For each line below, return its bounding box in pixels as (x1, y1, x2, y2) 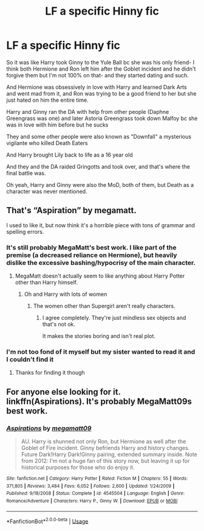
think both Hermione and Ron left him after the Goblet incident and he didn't (6, 65, 196, 72)
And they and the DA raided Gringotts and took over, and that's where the (6, 163, 190, 170)
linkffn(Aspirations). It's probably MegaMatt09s (6, 396, 192, 406)
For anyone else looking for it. (6, 387, 121, 397)
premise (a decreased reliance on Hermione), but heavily (6, 251, 177, 259)
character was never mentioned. (6, 188, 87, 195)
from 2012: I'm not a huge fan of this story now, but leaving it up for (21, 457, 190, 465)
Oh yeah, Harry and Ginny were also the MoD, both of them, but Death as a (6, 181, 194, 188)
